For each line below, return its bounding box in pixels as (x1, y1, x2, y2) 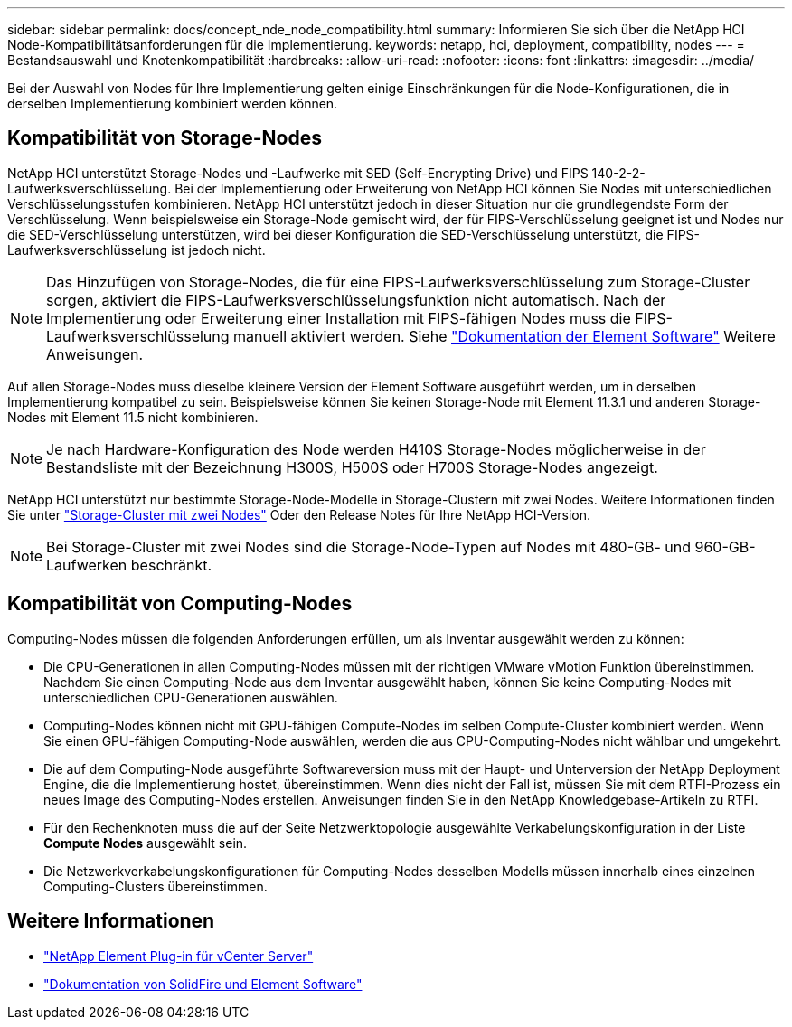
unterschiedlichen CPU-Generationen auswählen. (43, 689, 338, 705)
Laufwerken (46, 555, 127, 574)
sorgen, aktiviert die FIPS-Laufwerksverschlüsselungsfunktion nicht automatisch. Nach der (46, 290, 666, 309)
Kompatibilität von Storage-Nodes (7, 127, 322, 150)
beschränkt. (130, 555, 212, 574)
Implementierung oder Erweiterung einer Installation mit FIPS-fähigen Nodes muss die (46, 308, 631, 327)
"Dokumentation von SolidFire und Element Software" (43, 975, 363, 992)
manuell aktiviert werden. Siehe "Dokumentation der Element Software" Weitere (233, 326, 776, 345)
